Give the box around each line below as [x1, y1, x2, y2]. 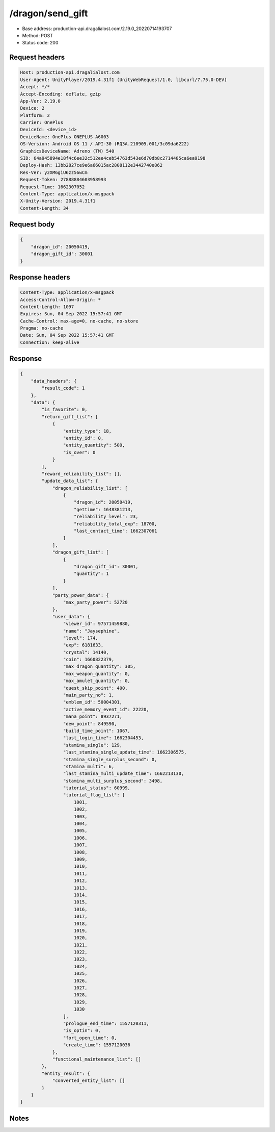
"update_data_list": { [41, 478, 99, 484]
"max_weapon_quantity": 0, [63, 671, 131, 676]
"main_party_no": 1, [63, 692, 115, 698]
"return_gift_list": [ [41, 414, 99, 419]
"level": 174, [63, 635, 99, 641]
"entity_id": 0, [63, 435, 104, 441]
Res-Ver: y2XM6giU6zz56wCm [20, 169, 88, 175]
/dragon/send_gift [9, 8, 88, 19]
